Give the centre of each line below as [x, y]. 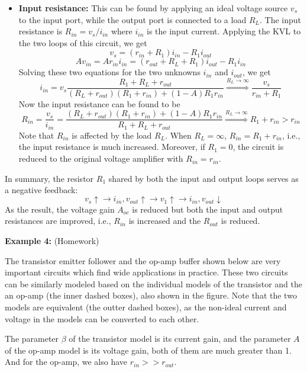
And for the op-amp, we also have [66, 362]
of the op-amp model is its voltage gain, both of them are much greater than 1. [148, 350]
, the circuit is [258, 147]
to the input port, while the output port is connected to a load [133, 19]
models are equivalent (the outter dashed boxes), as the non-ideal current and [146, 307]
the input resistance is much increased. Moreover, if [112, 147]
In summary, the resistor [49, 178]
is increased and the [165, 221]
